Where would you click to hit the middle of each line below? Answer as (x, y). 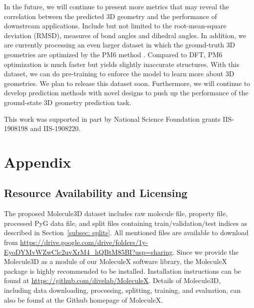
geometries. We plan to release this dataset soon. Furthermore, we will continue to (127, 83)
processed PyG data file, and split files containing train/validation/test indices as (126, 223)
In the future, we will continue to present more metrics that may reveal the (116, 6)
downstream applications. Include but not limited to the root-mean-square (115, 26)
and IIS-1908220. (55, 128)
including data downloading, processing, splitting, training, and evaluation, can (122, 290)
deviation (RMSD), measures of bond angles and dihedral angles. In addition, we (125, 35)
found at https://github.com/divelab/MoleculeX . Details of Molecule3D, (112, 280)
